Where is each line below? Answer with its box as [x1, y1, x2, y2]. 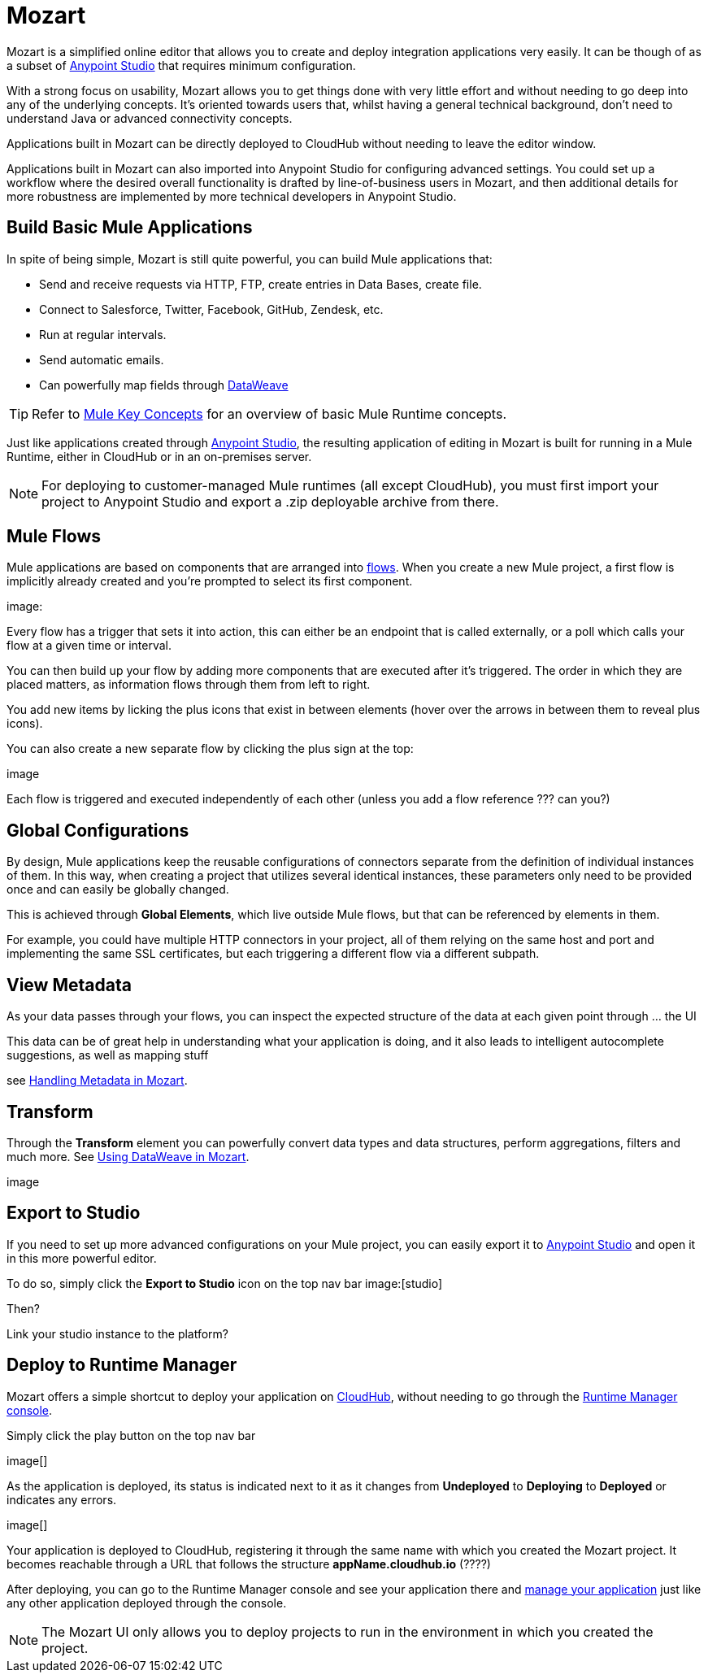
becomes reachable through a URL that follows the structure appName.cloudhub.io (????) [7, 1556, 491, 1571]
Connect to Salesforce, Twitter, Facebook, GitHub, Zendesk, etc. [39, 302, 384, 316]
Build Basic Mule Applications [7, 217, 253, 238]
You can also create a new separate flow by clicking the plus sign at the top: [7, 742, 414, 756]
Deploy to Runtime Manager [7, 1355, 237, 1376]
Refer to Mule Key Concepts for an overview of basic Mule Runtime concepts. [32, 405, 506, 422]
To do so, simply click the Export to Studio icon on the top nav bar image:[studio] [7, 1276, 443, 1290]
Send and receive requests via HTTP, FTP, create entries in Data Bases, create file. [39, 276, 482, 291]
